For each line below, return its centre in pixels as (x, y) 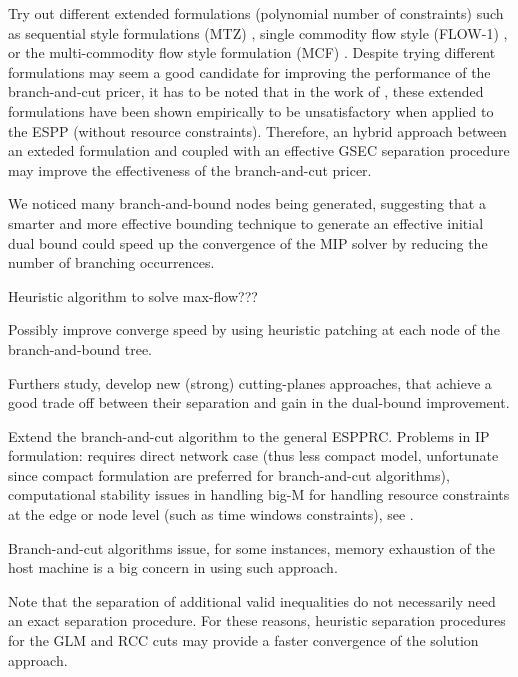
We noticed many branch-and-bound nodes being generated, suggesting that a (247, 203)
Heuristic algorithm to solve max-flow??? (133, 295)
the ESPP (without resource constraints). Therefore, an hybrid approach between (257, 130)
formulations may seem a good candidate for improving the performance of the (249, 71)
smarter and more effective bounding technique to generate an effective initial (246, 222)
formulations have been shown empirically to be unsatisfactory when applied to (251, 110)
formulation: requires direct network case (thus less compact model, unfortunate (253, 455)
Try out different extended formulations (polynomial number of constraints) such (256, 13)
